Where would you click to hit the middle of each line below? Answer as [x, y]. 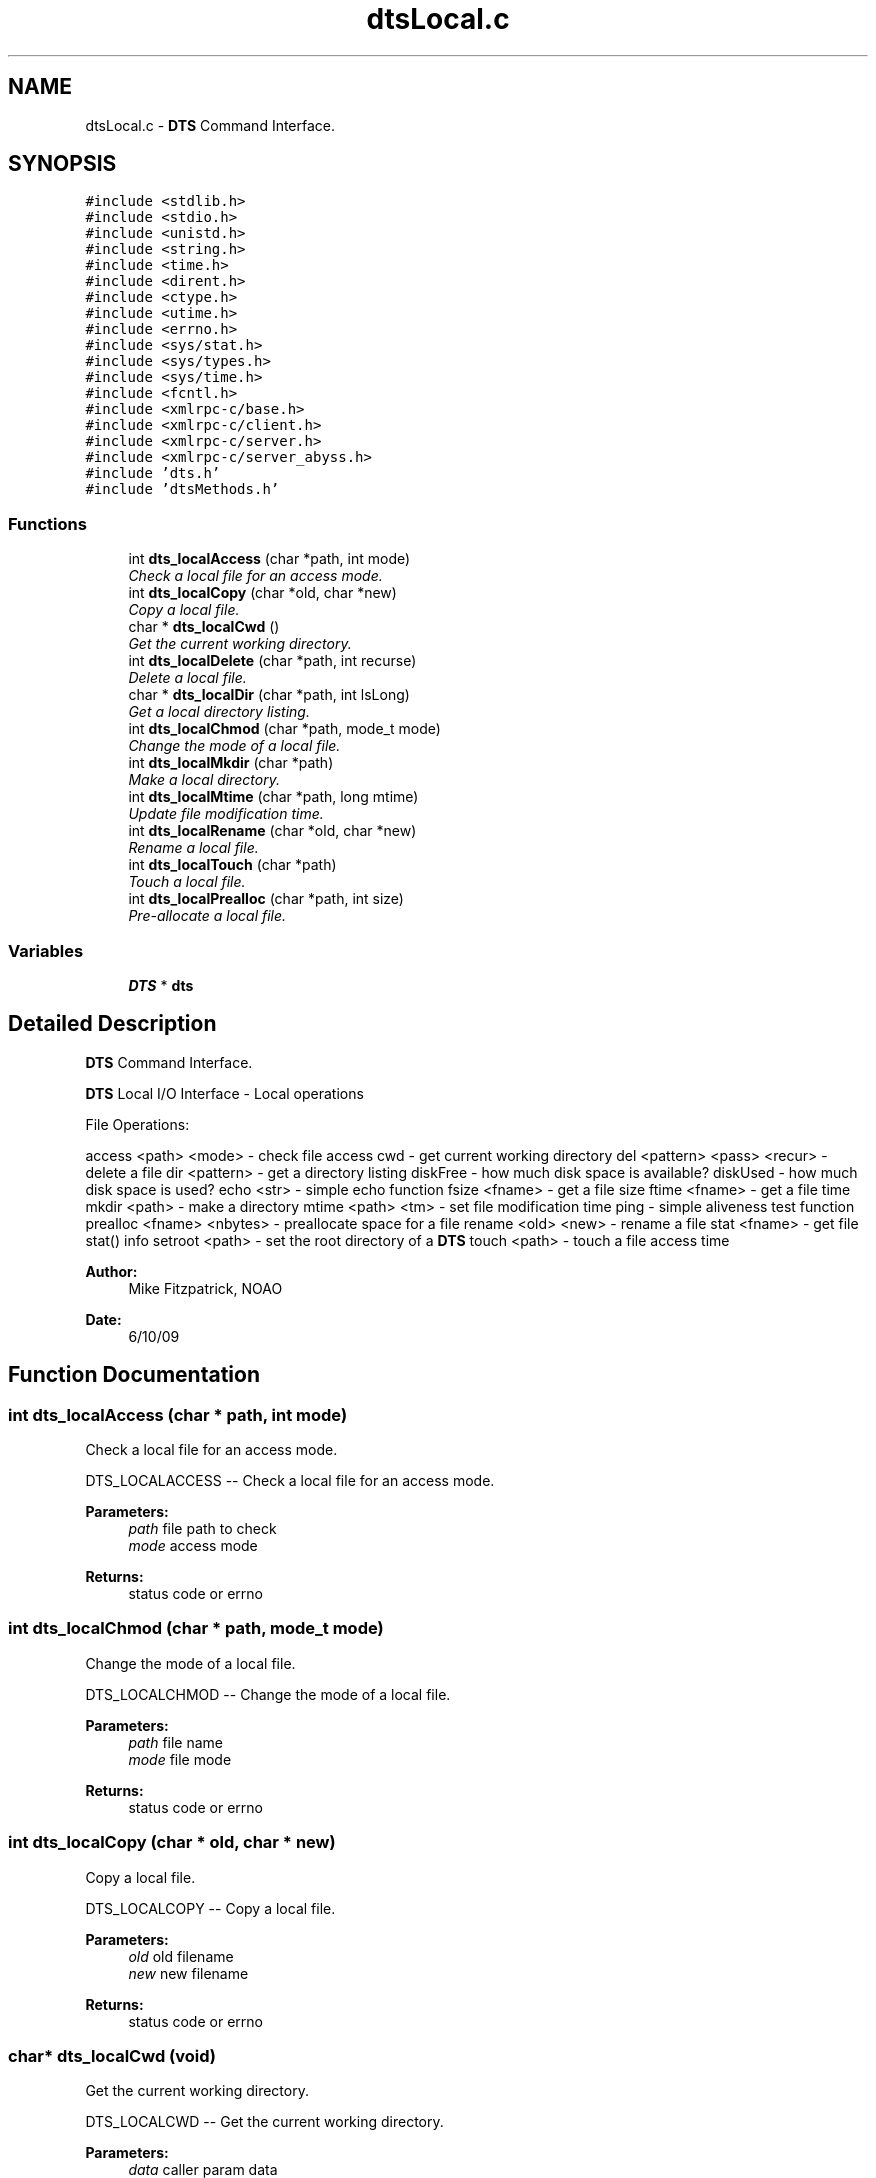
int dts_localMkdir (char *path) [231, 763]
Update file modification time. [226, 814]
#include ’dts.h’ [153, 473]
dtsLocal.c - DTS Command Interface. [210, 125]
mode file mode [180, 1759]
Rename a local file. [193, 848]
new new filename [188, 1973]
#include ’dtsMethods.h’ [182, 489]
